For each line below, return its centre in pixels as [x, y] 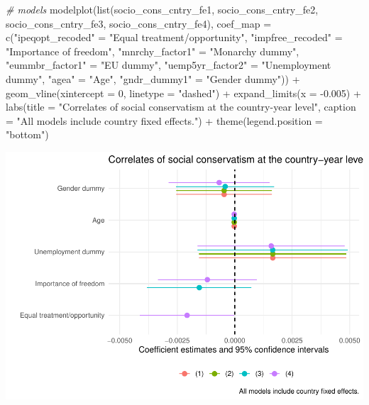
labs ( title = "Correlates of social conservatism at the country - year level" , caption [181, 107]
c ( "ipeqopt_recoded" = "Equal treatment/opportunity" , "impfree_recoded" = [174, 37]
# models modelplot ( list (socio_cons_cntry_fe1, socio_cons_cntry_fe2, [162, 9]
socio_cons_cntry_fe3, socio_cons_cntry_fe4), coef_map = [139, 23]
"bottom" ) [27, 134]
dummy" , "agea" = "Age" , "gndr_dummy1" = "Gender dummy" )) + [153, 78]
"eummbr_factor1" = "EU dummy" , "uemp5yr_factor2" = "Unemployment [169, 65]
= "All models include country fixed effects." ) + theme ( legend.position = [164, 120]
